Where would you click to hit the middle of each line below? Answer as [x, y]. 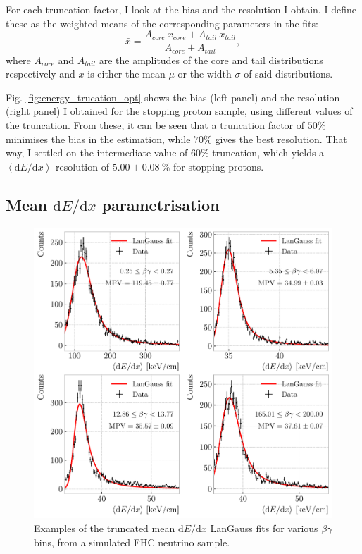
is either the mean [126, 74]
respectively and [40, 74]
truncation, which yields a [268, 153]
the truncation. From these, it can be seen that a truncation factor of [155, 125]
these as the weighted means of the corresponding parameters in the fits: [162, 23]
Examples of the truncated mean [105, 528]
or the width [205, 74]
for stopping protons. [219, 166]
